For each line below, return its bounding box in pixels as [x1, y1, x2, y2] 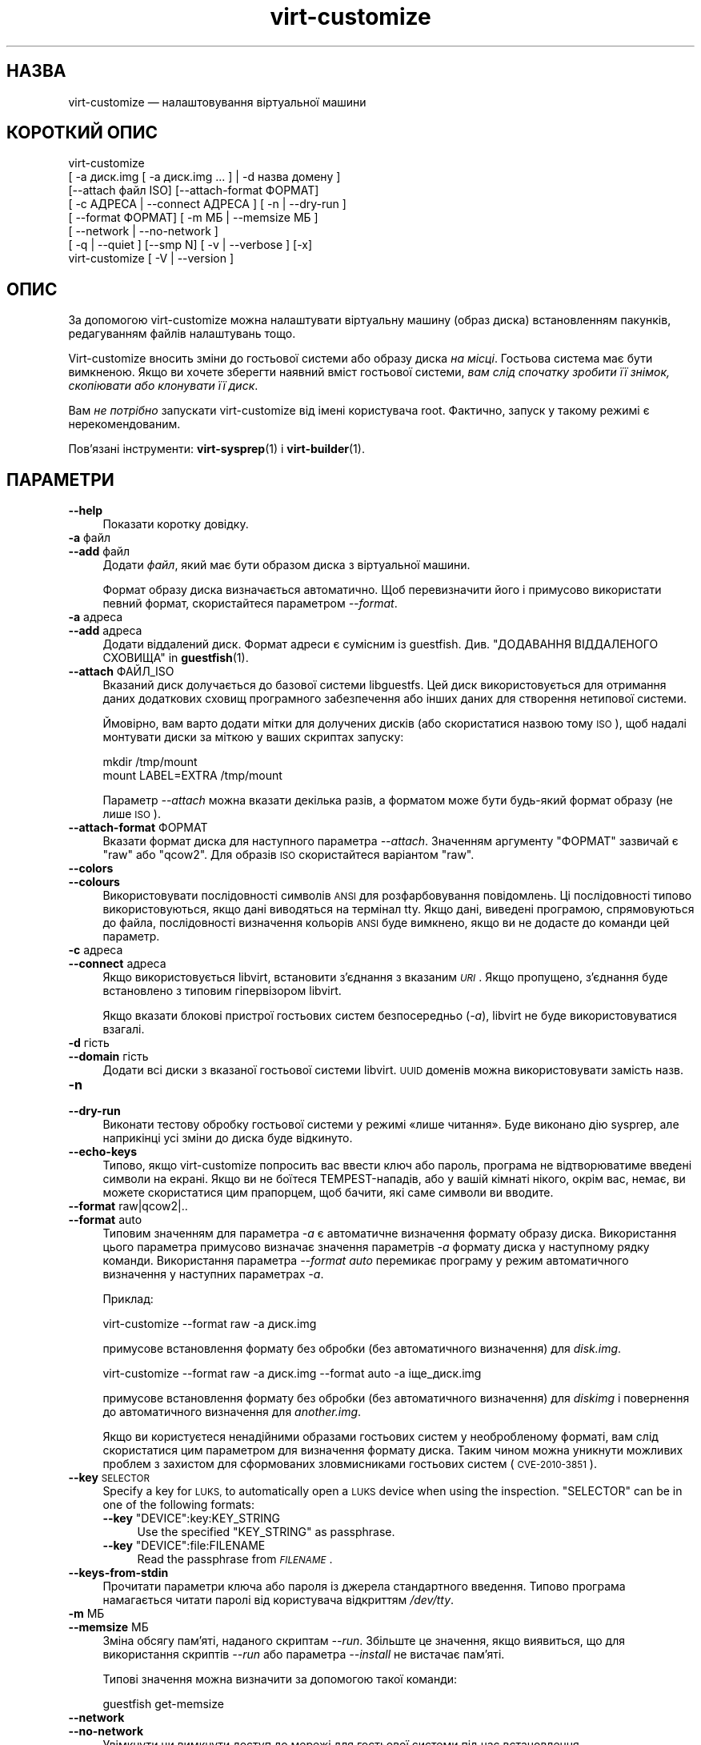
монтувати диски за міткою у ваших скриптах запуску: [102, 730, 404, 744]
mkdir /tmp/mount [102, 755, 198, 769]
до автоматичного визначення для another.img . [102, 1405, 362, 1419]
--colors [68, 861, 114, 876]
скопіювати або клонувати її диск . [68, 379, 258, 393]
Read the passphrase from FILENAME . [137, 1552, 333, 1566]
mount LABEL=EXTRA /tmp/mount [102, 768, 282, 783]
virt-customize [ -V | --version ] [68, 251, 234, 266]
